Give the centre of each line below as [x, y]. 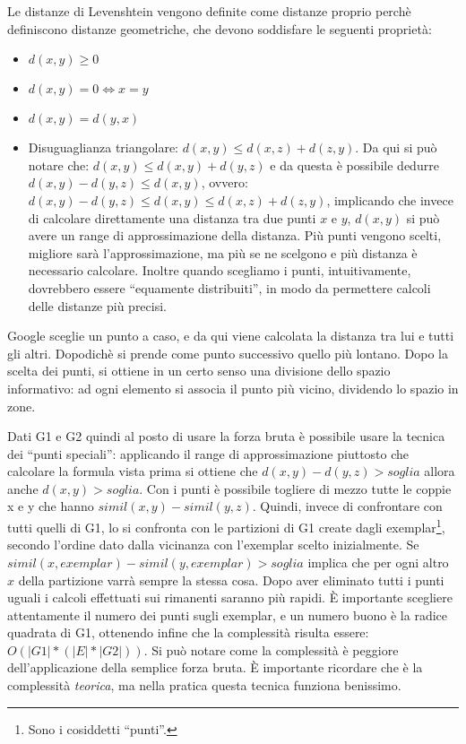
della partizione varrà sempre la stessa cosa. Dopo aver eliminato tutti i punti [231, 580]
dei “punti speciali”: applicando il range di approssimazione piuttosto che [208, 453]
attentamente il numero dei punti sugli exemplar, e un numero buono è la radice [228, 614]
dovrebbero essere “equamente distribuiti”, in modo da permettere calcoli [229, 287]
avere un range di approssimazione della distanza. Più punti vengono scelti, [235, 235]
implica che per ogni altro [378, 562]
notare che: [59, 164]
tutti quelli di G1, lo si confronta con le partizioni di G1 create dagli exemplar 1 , [226, 526]
